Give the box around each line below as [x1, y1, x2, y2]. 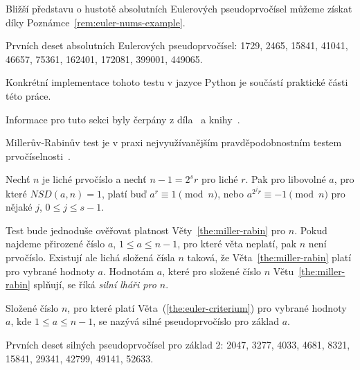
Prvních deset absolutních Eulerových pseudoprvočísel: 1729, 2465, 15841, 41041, [6, 38, 348, 53]
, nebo [217, 186, 244, 200]
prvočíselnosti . [6, 148, 71, 163]
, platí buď [102, 186, 147, 200]
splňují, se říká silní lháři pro [33, 277, 156, 292]
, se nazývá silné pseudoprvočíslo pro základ [93, 314, 279, 328]
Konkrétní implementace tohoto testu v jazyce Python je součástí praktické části [6, 75, 348, 89]
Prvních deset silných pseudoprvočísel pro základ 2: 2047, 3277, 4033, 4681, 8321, [6, 337, 350, 351]
